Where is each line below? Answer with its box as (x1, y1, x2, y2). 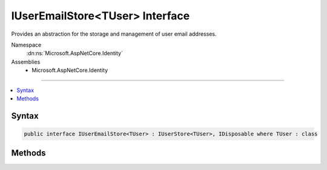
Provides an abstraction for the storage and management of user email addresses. (11, 30, 217, 38)
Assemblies (11, 58, 41, 65)
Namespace (11, 41, 42, 48)
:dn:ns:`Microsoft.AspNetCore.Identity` (26, 50, 124, 57)
